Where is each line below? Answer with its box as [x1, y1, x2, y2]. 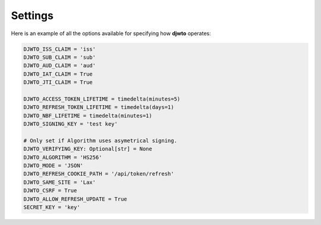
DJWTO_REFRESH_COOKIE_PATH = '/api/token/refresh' [23, 170, 175, 177]
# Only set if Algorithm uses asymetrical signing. [23, 137, 178, 144]
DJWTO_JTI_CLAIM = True [23, 79, 93, 86]
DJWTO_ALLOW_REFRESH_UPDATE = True [23, 195, 127, 202]
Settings [11, 9, 53, 22]
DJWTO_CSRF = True [23, 187, 77, 194]
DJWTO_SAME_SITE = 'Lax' [23, 179, 96, 186]
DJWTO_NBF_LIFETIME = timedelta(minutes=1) [23, 112, 153, 119]
